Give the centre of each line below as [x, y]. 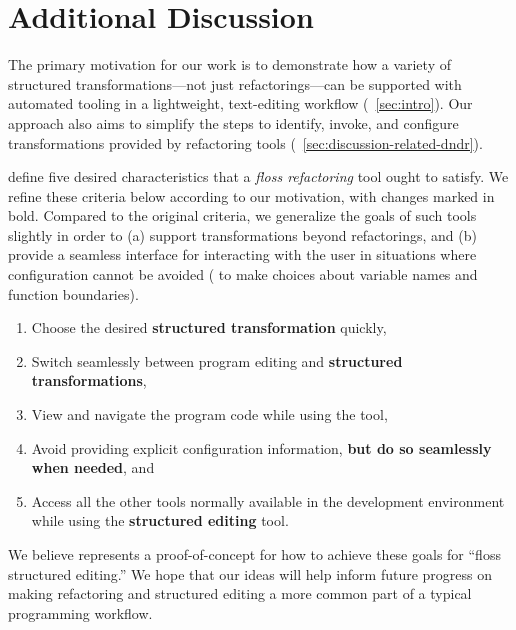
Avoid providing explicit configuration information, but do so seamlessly [261, 447]
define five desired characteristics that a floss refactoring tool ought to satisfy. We [258, 176]
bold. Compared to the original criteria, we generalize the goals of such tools [242, 215]
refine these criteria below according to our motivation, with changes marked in [251, 195]
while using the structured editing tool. [160, 520]
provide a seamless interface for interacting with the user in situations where [242, 254]
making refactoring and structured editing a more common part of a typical [240, 593]
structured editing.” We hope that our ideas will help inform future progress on [250, 573]
